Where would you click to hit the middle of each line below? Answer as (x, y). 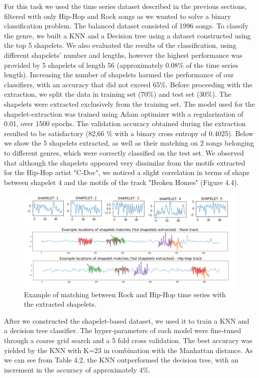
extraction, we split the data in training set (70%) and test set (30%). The (118, 94)
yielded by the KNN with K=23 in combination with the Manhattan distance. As (129, 350)
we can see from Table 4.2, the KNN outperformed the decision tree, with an (121, 360)
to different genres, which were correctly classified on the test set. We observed (124, 152)
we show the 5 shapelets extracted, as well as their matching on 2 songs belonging (129, 143)
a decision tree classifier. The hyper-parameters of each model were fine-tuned (123, 330)
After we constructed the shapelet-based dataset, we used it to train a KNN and (127, 320)
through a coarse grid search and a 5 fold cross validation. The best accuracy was (128, 340)
